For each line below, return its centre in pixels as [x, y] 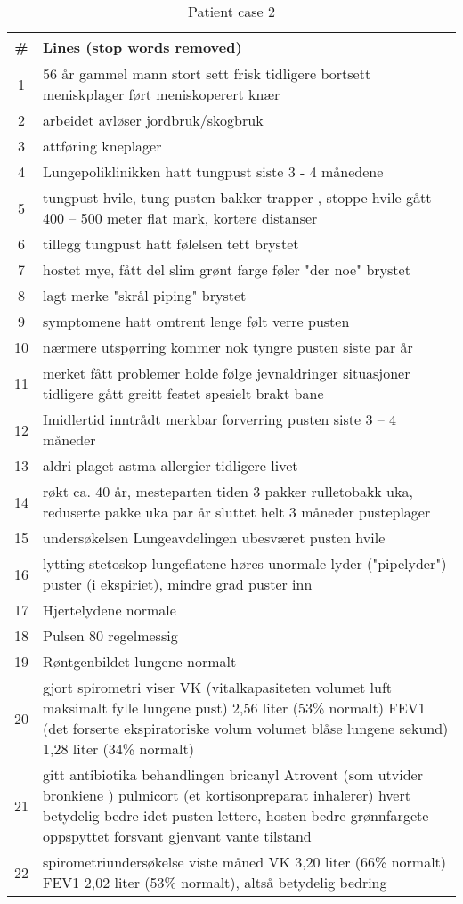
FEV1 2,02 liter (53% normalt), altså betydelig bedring [215, 882]
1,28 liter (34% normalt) [118, 749]
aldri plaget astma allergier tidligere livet [171, 465]
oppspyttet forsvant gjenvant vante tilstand [177, 836]
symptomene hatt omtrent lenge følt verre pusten [196, 321]
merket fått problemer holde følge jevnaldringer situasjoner [227, 373]
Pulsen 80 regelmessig [110, 635]
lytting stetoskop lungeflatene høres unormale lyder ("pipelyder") [245, 563]
